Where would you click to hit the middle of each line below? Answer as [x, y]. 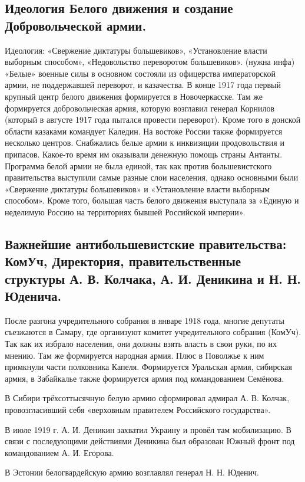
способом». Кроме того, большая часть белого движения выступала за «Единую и [152, 200]
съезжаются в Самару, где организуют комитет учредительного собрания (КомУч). [153, 332]
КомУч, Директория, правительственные [123, 261]
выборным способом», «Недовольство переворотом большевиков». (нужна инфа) [150, 62]
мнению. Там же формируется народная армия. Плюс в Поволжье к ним [135, 355]
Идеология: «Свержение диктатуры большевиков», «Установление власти [136, 50]
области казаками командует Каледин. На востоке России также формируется [144, 131]
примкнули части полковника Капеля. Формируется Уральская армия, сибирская [149, 367]
